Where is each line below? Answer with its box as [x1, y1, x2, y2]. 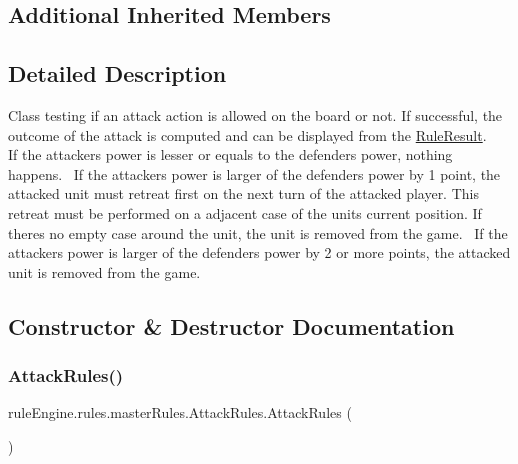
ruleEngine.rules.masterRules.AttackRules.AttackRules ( [8, 402, 352, 423]
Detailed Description [8, 58, 227, 89]
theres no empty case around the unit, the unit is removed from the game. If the [8, 222, 508, 243]
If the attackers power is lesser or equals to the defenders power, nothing [8, 144, 453, 165]
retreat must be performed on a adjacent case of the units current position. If [8, 202, 482, 223]
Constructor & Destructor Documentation [8, 310, 455, 341]
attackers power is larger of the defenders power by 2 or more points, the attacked [8, 242, 511, 263]
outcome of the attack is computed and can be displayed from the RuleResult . [8, 124, 487, 145]
